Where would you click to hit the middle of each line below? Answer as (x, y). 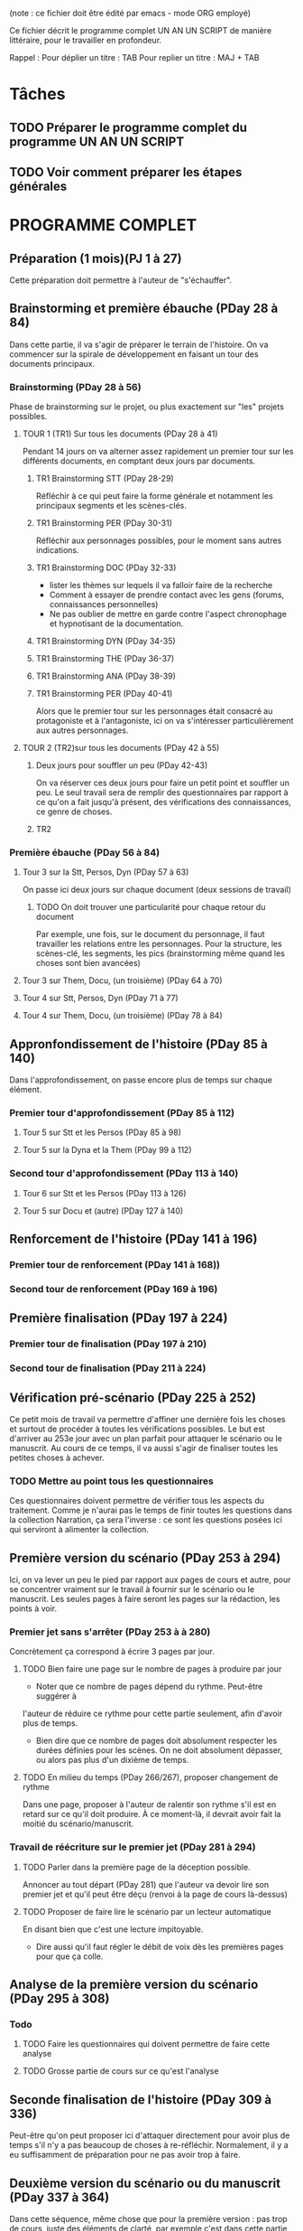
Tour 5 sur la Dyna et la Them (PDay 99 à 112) (107, 1150)
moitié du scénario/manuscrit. (78, 1823)
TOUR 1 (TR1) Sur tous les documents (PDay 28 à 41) (120, 434)
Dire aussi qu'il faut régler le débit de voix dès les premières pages (160, 1946)
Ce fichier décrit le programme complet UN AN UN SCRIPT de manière (141, 30)
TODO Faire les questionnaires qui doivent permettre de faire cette (146, 2044)
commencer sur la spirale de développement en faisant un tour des (134, 354)
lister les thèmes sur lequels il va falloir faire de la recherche (161, 586)
